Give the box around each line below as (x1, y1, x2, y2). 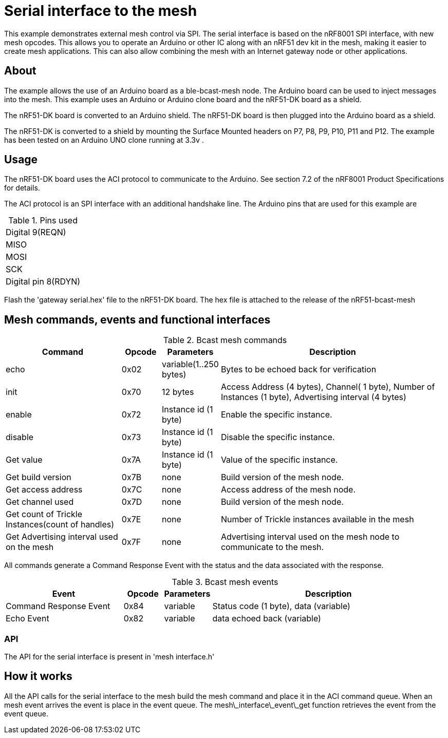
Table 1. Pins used (8, 215, 78, 226)
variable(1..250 (162, 359, 219, 370)
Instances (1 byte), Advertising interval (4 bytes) (220, 392, 406, 403)
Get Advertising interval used (6, 532, 118, 542)
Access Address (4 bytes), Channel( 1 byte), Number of (220, 382, 435, 392)
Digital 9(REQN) (6, 227, 66, 238)
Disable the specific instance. (220, 432, 335, 443)
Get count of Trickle (6, 509, 82, 520)
